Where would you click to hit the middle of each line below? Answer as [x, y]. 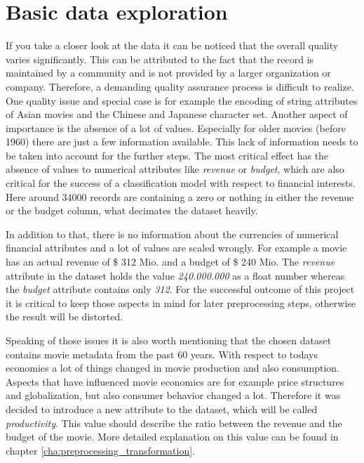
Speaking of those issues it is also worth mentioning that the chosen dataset [169, 340]
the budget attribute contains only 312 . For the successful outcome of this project [180, 289]
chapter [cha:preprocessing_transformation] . [100, 450]
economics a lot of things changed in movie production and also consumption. [173, 368]
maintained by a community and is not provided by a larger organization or [168, 73]
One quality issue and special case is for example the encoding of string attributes [182, 100]
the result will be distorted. [65, 317]
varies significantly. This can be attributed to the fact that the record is [160, 59]
